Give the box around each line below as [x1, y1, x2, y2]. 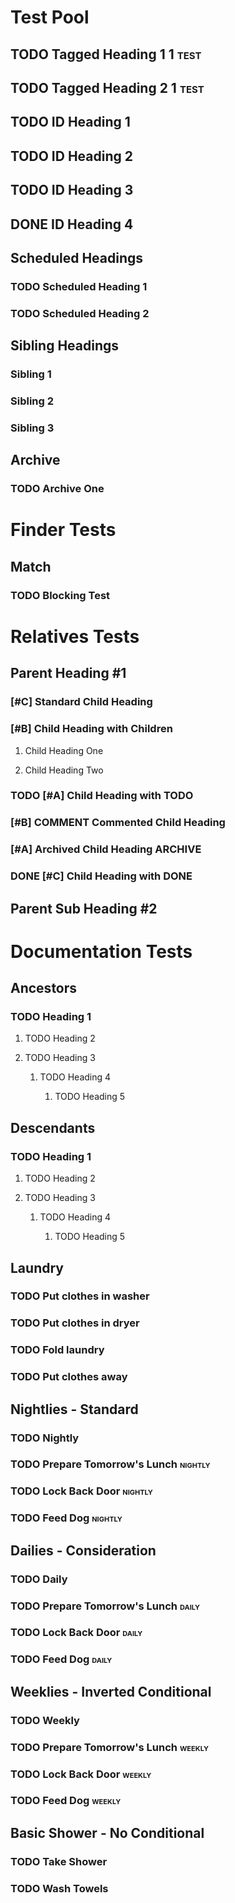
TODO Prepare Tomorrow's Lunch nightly [10, 1457, 211, 1471]
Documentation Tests [10, 940, 193, 963]
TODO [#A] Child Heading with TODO [10, 789, 194, 803]
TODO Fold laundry [10, 1343, 105, 1357]
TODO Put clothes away [10, 1370, 128, 1384]
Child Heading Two [24, 764, 104, 776]
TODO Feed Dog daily [10, 1652, 113, 1666]
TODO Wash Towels [10, 1881, 109, 1895]
